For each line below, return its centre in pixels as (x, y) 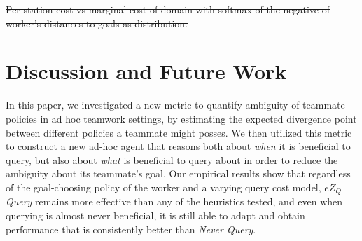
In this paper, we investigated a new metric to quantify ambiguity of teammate (175, 105)
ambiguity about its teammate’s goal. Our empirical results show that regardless (178, 173)
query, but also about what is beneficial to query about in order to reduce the (172, 159)
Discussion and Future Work (146, 71)
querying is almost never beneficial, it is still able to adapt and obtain (155, 215)
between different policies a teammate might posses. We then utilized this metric (179, 132)
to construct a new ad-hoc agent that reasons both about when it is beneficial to (178, 146)
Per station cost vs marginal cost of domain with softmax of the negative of (168, 9)
